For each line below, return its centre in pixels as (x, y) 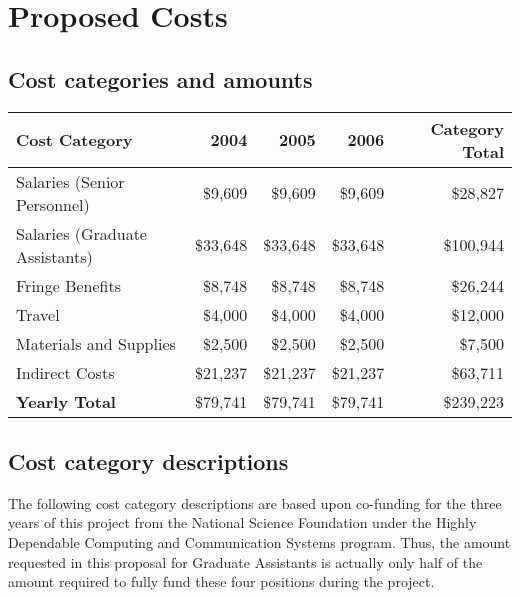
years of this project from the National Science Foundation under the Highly (242, 522)
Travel (38, 314)
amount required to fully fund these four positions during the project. (221, 581)
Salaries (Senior (70, 181)
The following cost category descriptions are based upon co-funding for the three (255, 502)
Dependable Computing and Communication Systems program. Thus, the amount (259, 541)
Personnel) (53, 204)
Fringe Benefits (69, 285)
